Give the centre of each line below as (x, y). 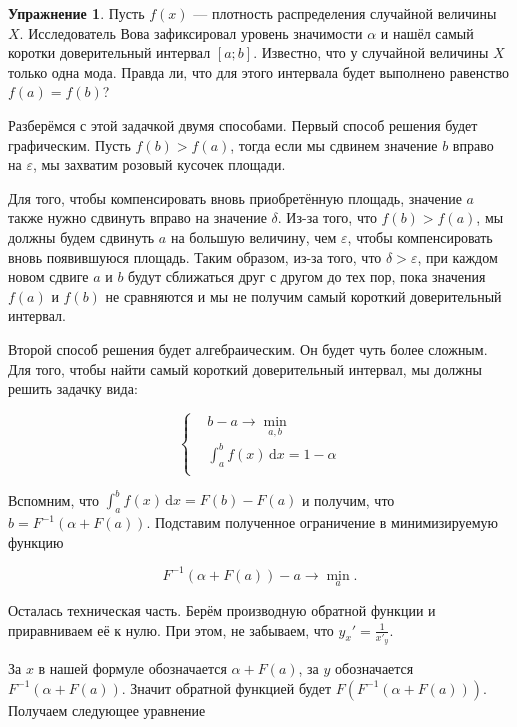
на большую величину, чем (253, 236)
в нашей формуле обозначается (132, 668)
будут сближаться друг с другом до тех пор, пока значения (307, 276)
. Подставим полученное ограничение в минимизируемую (322, 522)
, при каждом (457, 256)
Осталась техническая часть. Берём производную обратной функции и (222, 610)
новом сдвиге (48, 276)
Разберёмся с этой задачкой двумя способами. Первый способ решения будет (243, 124)
